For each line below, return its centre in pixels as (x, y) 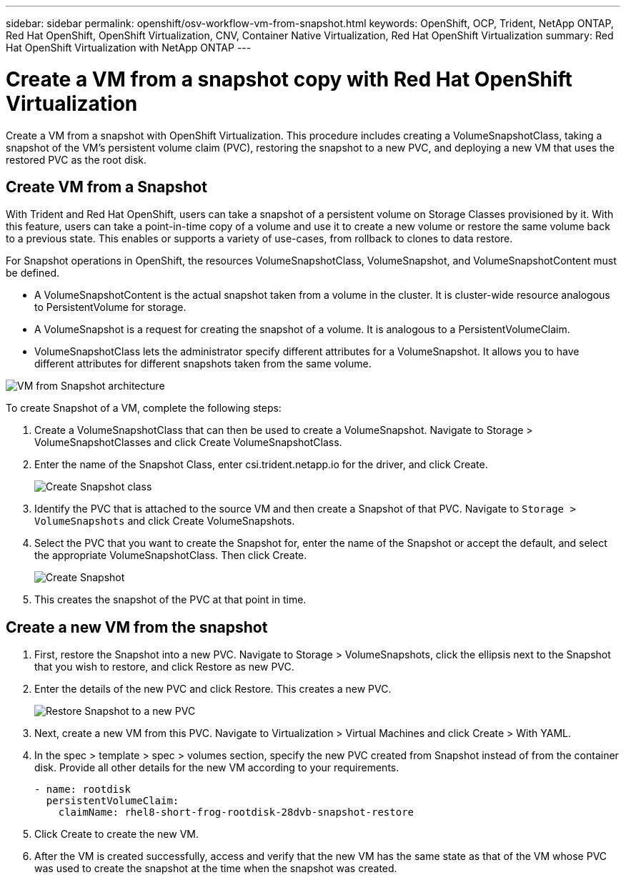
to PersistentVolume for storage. (110, 307)
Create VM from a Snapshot (106, 187)
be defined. (33, 273)
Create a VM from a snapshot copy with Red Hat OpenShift (289, 79)
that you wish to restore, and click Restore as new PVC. (164, 667)
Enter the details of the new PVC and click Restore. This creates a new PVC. (213, 689)
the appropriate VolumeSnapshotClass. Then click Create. (171, 555)
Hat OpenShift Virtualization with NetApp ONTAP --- (129, 48)
